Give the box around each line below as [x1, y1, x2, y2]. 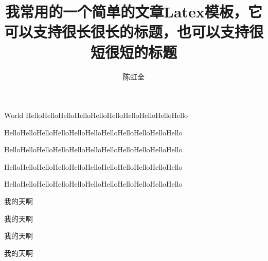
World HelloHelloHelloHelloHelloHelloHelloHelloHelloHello [4, 110, 188, 121]
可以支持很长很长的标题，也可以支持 [4, 21, 249, 42]
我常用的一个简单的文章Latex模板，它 [5, 1, 262, 22]
